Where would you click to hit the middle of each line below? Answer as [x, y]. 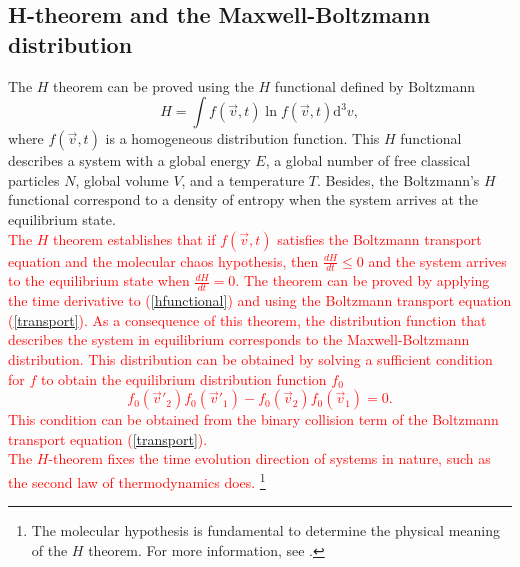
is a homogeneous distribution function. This [242, 138]
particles [34, 179]
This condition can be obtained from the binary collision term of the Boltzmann [253, 419]
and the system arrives [437, 260]
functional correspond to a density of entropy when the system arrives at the [243, 199]
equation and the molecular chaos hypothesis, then [163, 260]
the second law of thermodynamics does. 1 [137, 480]
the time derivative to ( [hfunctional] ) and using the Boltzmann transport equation [260, 300]
